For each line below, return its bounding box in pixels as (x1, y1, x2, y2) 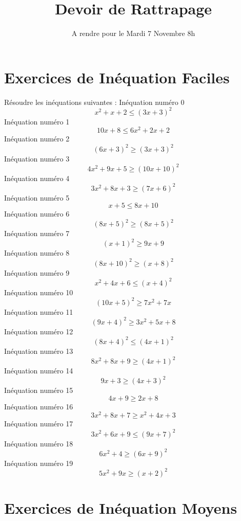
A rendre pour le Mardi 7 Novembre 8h (71, 28, 195, 39)
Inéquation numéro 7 (4, 228, 70, 239)
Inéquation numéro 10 (4, 286, 73, 297)
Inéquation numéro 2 (4, 133, 70, 144)
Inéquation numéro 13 (4, 345, 73, 356)
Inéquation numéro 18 (4, 438, 73, 448)
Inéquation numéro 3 (4, 153, 70, 164)
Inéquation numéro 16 (4, 401, 73, 411)
